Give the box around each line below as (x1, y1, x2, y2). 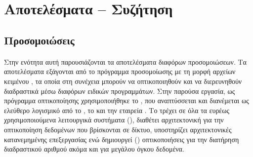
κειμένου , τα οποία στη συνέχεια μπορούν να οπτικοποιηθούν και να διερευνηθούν (4, 76, 242, 86)
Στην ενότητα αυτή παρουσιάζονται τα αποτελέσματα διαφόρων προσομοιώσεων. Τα (4, 56, 247, 67)
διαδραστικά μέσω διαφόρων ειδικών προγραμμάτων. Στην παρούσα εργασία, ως (4, 85, 235, 96)
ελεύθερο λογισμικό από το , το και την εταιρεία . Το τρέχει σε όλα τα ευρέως (4, 105, 230, 115)
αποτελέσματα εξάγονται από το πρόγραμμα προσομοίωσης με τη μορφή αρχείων (4, 66, 236, 77)
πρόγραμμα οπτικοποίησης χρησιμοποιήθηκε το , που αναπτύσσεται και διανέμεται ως (4, 95, 249, 106)
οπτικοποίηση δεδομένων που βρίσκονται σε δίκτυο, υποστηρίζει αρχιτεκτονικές (4, 124, 232, 134)
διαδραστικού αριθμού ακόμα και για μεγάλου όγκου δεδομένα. (4, 144, 184, 154)
